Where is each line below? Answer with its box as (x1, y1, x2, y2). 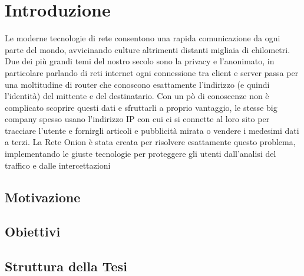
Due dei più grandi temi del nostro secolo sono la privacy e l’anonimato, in (5, 55, 275, 67)
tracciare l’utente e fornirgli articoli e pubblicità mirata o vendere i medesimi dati (5, 124, 299, 136)
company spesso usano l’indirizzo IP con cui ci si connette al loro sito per (5, 113, 270, 125)
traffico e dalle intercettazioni (5, 159, 111, 171)
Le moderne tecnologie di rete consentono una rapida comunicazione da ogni (5, 32, 280, 44)
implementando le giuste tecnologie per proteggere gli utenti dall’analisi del (5, 147, 276, 160)
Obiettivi (5, 222, 61, 241)
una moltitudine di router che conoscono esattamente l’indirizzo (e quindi (5, 78, 270, 90)
